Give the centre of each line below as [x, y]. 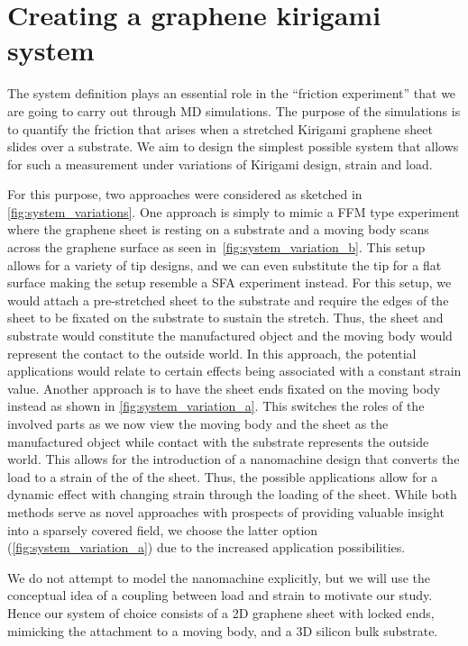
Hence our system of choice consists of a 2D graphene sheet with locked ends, [221, 612]
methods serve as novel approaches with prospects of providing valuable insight [226, 511]
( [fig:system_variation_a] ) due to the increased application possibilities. [206, 547]
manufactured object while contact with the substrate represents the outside [218, 441]
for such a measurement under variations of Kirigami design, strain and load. [220, 164]
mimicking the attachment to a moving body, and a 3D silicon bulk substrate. [223, 630]
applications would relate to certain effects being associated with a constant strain [234, 371]
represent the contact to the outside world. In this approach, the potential [212, 353]
